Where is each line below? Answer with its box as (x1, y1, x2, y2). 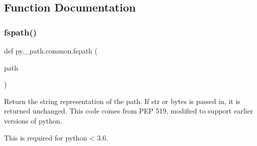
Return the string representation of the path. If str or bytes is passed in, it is (4, 95, 240, 106)
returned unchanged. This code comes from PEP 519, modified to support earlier (4, 105, 253, 116)
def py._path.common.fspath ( (4, 45, 98, 55)
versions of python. (4, 115, 62, 125)
